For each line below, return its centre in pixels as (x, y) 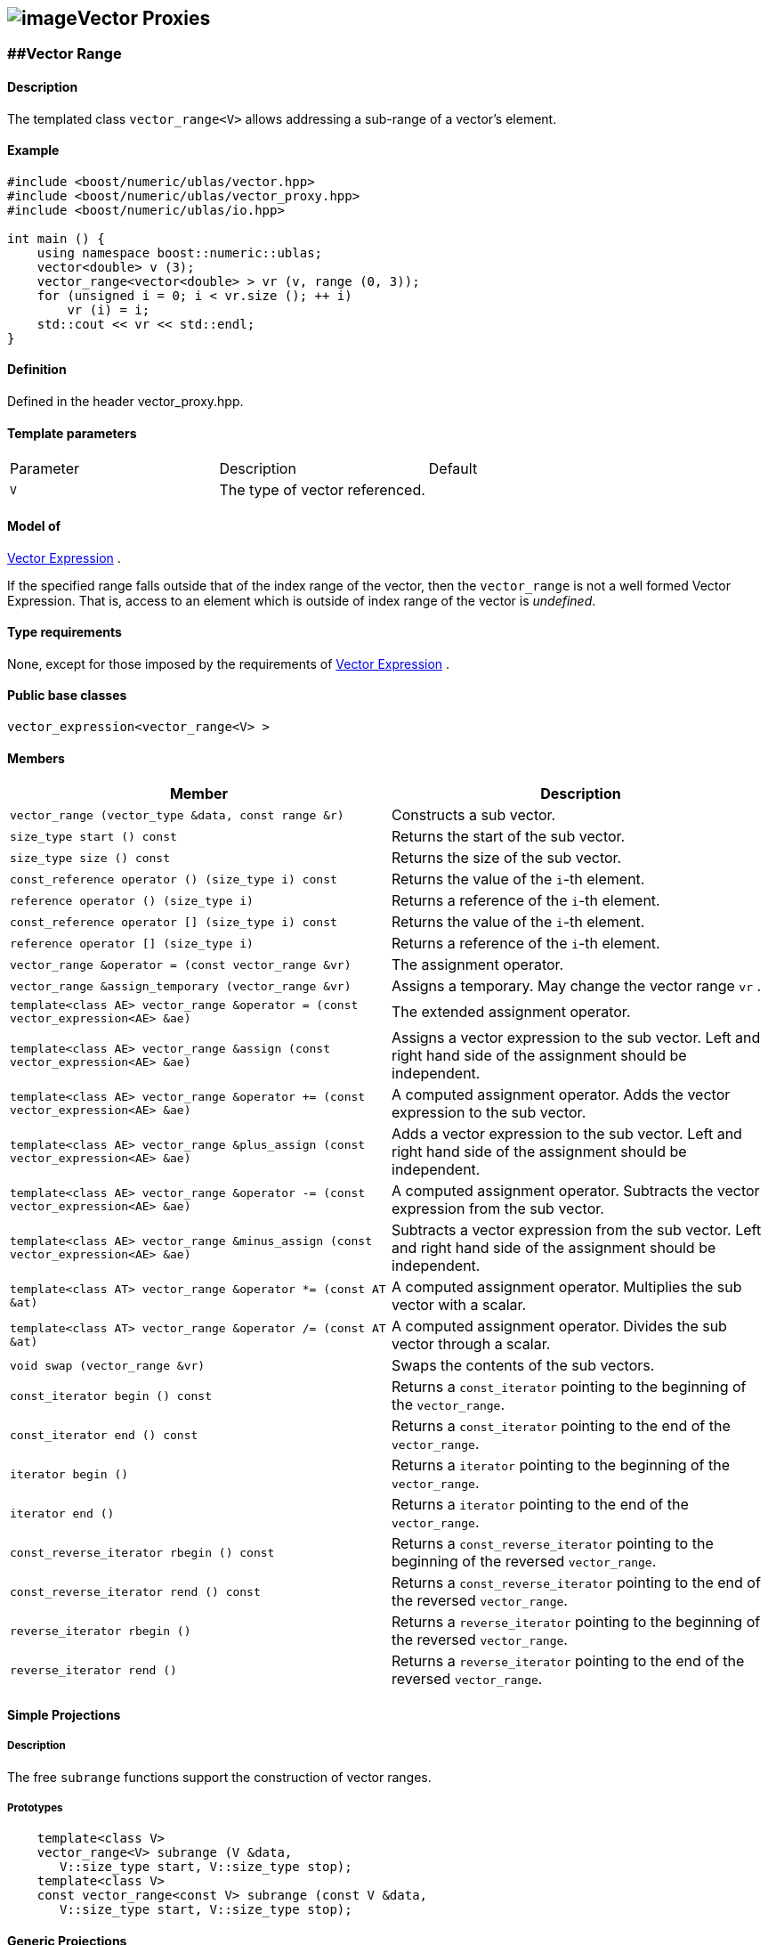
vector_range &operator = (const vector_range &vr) (181, 964)
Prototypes (35, 1807)
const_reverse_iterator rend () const (135, 1591)
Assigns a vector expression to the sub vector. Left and (576, 1038)
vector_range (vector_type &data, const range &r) (177, 815)
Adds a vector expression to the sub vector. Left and (567, 1134)
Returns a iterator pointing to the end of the (540, 1505)
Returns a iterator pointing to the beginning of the (561, 1465)
